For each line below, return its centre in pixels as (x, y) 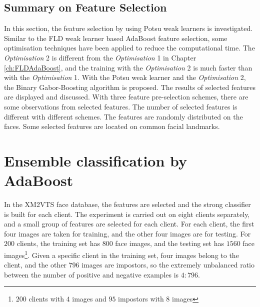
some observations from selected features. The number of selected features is (121, 106)
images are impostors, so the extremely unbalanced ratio (168, 265)
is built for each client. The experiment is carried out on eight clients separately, (127, 214)
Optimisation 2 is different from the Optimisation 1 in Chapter (100, 57)
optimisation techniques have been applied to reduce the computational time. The (129, 48)
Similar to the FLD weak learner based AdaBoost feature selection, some (116, 38)
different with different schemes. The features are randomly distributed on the (123, 116)
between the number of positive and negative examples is (91, 274)
